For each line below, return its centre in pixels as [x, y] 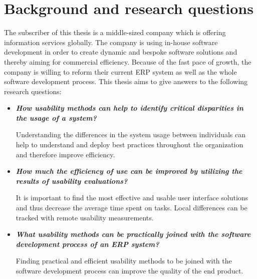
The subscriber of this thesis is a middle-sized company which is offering [115, 32]
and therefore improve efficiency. [65, 154]
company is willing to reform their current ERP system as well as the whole [120, 71]
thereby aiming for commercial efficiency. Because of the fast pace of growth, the [128, 61]
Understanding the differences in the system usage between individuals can [131, 134]
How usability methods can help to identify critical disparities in [130, 108]
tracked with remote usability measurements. [85, 217]
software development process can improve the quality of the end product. [130, 270]
